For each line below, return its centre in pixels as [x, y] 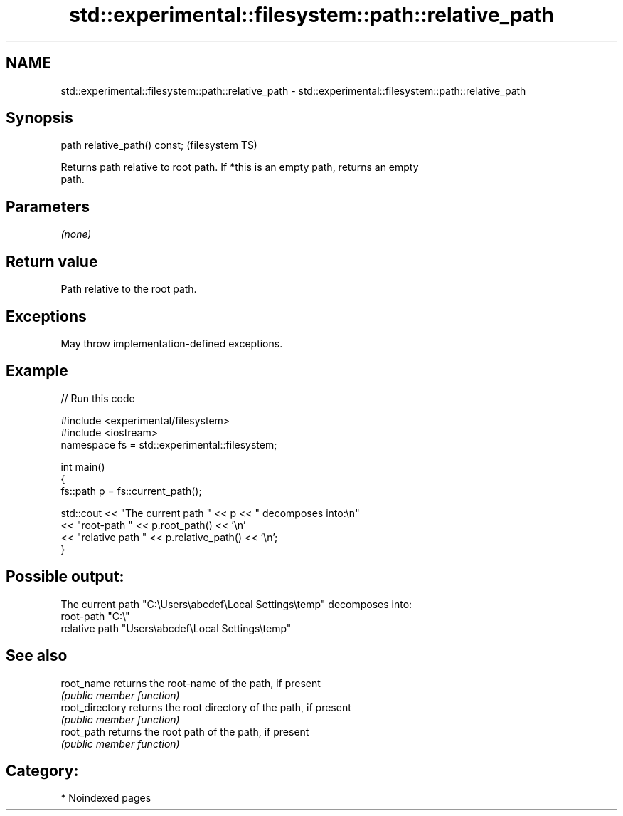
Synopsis [39, 118]
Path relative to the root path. [129, 289]
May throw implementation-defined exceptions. [172, 343]
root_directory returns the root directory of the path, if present [206, 707]
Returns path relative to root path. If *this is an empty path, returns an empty [240, 167]
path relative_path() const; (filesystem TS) [159, 145]
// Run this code [98, 398]
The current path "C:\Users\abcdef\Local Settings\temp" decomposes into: [236, 604]
